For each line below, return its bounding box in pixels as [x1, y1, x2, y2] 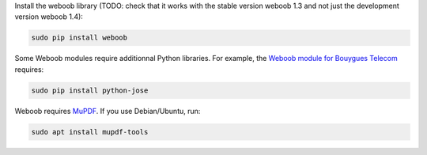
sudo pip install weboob [31, 33, 128, 43]
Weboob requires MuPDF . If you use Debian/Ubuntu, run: [14, 106, 201, 115]
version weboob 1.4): [14, 12, 83, 21]
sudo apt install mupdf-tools [31, 127, 149, 136]
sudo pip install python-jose [31, 85, 149, 95]
